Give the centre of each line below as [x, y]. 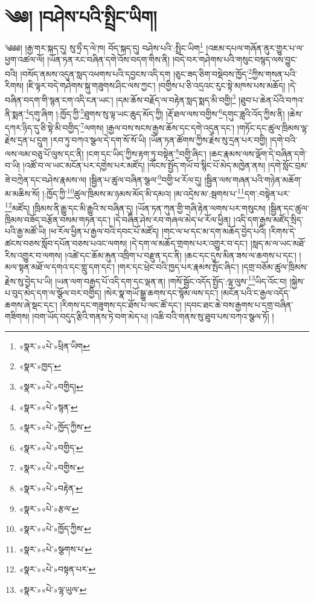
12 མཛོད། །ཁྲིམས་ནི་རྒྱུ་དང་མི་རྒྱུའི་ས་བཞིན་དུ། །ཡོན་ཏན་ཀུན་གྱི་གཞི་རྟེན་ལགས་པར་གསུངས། [136, 207]
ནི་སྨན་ [15, 113]
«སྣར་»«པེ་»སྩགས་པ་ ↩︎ [56, 549]
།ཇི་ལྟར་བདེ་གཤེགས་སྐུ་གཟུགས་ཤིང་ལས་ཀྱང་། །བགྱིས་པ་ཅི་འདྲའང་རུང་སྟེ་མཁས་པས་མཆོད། [156, 86]
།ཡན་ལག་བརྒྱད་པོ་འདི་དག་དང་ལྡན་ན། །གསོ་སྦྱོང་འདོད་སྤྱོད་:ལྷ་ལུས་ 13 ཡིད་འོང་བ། [171, 280]
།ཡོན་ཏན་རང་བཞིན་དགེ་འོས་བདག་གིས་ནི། [109, 60]
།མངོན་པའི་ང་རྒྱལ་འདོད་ [256, 292]
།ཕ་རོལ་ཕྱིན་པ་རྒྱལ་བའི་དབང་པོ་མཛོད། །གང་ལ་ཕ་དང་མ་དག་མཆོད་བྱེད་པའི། [158, 231]
